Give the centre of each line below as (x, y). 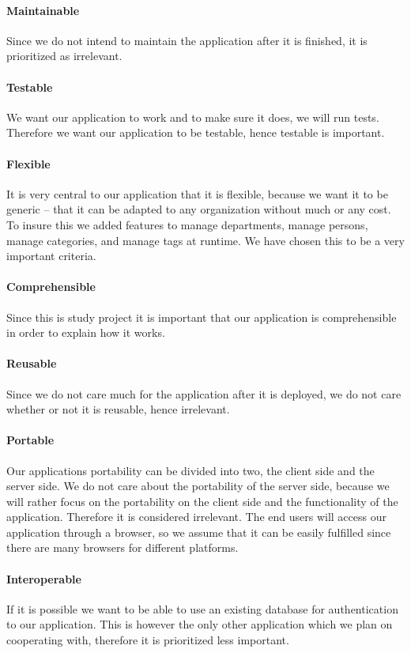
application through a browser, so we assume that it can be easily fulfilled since (199, 532)
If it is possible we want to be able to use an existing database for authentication (202, 608)
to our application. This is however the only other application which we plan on (200, 624)
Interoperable (44, 578)
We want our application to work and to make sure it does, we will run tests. (193, 117)
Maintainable (43, 10)
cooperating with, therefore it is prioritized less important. (148, 640)
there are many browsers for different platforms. (123, 547)
